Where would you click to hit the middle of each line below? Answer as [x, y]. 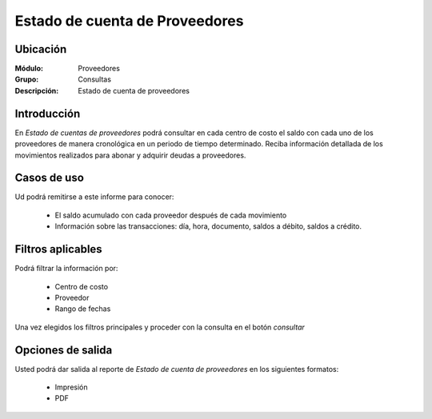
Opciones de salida [64, 350]
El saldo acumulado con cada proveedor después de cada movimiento [171, 215]
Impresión [71, 387]
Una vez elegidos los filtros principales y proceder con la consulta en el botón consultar [160, 327]
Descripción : [37, 90]
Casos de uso [49, 178]
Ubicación [41, 49]
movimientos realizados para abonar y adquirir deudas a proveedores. [130, 155]
